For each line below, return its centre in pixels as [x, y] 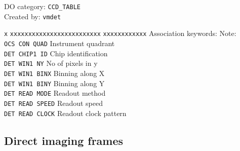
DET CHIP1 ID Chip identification [56, 53]
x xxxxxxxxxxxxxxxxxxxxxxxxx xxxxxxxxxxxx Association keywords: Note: [120, 33]
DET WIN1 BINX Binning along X [54, 73]
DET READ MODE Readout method [55, 93]
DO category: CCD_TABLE [42, 6]
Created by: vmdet [33, 16]
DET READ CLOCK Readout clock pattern [65, 113]
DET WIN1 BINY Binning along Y [54, 83]
